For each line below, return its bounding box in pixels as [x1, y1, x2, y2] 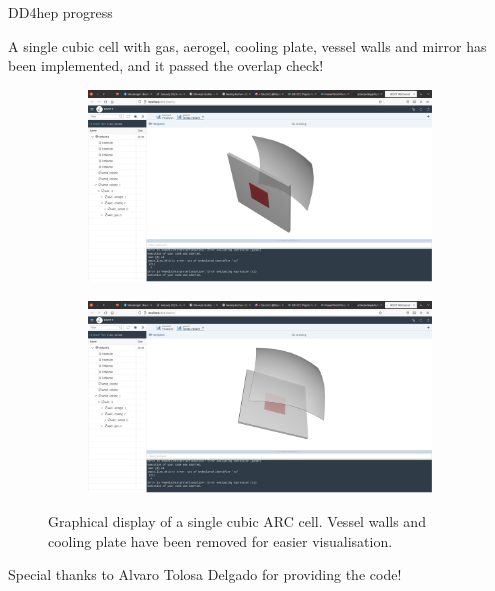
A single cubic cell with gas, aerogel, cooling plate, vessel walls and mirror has [8, 35, 487, 56]
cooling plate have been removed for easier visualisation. [48, 530, 393, 551]
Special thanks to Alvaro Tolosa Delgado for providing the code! [8, 564, 402, 585]
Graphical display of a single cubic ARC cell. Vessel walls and [48, 510, 426, 531]
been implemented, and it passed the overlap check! [8, 55, 324, 76]
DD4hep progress [8, 2, 113, 22]
